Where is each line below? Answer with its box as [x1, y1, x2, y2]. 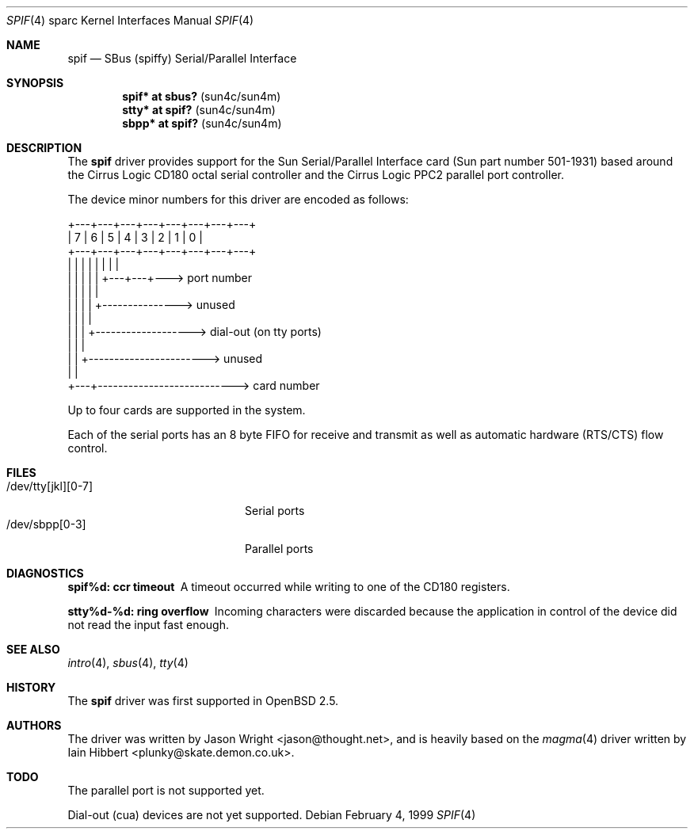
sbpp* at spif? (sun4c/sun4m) [122, 116, 282, 130]
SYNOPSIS [6, 76, 64, 90]
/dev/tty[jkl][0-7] [6, 479, 93, 493]
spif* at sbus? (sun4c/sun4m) [122, 90, 281, 103]
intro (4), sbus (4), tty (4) [67, 656, 189, 669]
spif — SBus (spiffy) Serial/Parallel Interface [67, 51, 297, 65]
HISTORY [6, 681, 56, 694]
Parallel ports [245, 542, 314, 555]
